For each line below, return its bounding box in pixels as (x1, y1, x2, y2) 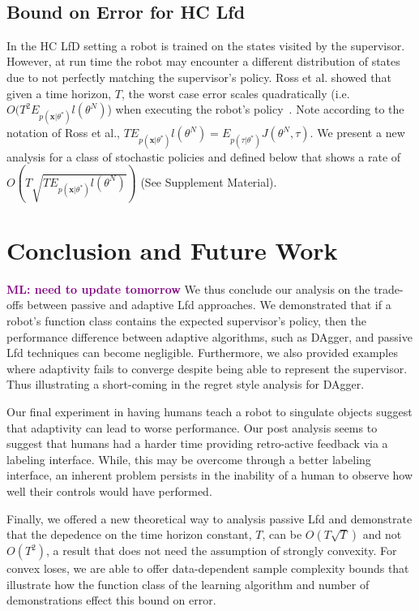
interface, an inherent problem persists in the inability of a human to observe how (6, 467, 413, 484)
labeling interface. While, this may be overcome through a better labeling (6, 450, 371, 467)
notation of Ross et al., (6, 124, 120, 141)
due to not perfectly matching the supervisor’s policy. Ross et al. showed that (6, 68, 391, 85)
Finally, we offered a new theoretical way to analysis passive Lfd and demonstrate (6, 510, 413, 527)
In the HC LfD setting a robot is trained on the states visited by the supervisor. (6, 37, 405, 54)
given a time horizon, (6, 84, 112, 101)
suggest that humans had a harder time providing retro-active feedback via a (6, 435, 388, 452)
